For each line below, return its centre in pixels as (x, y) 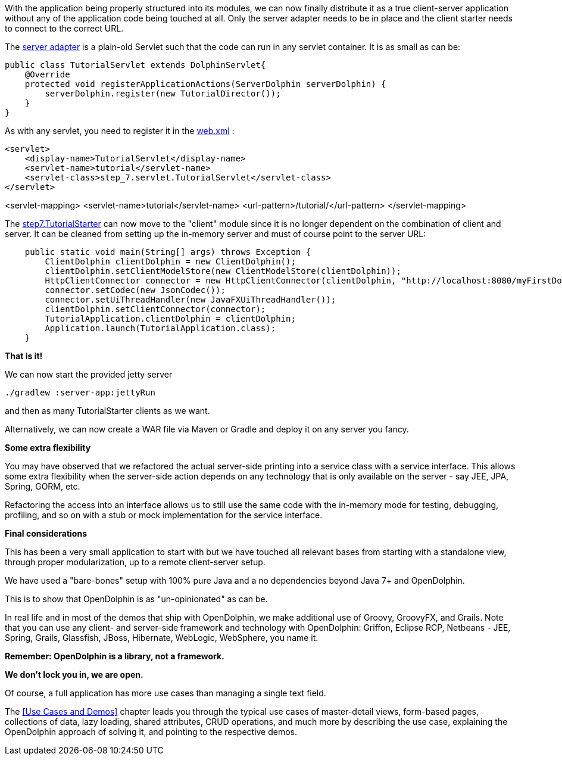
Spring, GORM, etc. (43, 486)
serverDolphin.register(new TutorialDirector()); (163, 94)
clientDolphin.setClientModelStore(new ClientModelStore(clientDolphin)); (223, 271)
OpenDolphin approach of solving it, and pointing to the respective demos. (151, 732)
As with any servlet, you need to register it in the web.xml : (120, 131)
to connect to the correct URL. (64, 28)
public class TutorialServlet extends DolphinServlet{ (135, 65)
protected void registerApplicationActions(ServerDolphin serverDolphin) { (205, 84)
